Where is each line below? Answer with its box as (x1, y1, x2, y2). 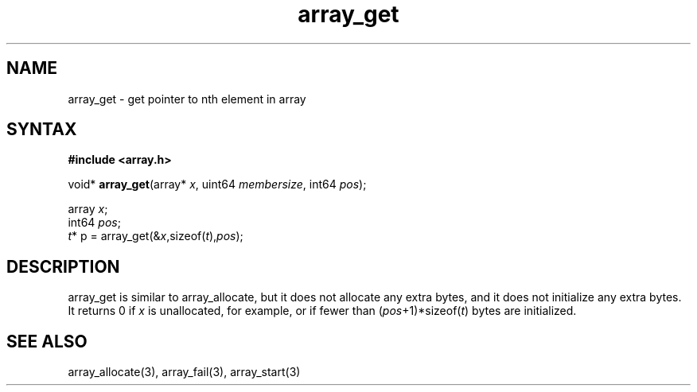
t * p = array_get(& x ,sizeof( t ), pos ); (68, 229, 243, 243)
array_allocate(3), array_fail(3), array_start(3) (68, 365, 301, 379)
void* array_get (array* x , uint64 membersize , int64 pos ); (68, 177, 367, 192)
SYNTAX (6, 119, 77, 140)
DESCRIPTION (6, 256, 120, 277)
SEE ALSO (6, 331, 88, 351)
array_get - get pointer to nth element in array (68, 91, 306, 106)
